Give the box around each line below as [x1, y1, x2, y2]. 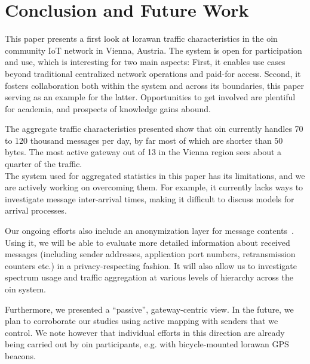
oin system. [5, 283, 46, 295]
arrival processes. [5, 204, 67, 217]
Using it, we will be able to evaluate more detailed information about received [5, 236, 290, 248]
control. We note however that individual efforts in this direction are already [5, 326, 285, 338]
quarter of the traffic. [5, 158, 82, 170]
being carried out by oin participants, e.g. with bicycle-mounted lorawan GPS [5, 338, 289, 350]
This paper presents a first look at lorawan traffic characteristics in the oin [5, 32, 278, 45]
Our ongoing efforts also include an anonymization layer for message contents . [5, 224, 294, 237]
